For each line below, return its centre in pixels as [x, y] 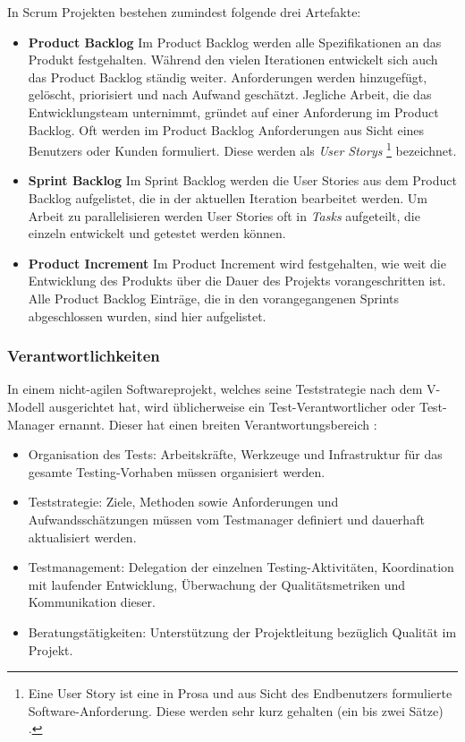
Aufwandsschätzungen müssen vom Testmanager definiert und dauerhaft [226, 519]
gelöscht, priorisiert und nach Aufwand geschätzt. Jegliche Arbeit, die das [230, 94]
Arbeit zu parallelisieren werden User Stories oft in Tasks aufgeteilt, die [224, 215]
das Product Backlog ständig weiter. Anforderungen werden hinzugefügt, [228, 77]
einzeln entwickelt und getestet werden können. [157, 233]
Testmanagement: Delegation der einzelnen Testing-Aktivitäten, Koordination [241, 567]
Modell [26, 406]
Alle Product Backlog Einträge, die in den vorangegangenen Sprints [214, 298]
